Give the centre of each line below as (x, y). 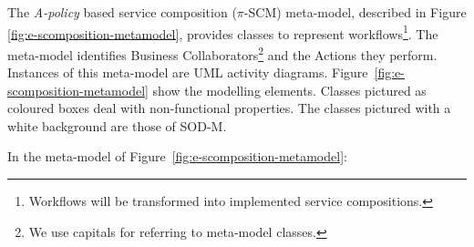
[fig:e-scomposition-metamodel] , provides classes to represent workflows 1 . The (223, 32)
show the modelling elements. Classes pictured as (289, 90)
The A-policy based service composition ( (122, 12)
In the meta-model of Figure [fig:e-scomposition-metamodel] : (177, 156)
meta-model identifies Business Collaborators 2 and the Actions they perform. (222, 53)
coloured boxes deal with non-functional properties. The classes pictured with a (229, 108)
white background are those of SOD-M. (117, 125)
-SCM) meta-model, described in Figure (355, 12)
